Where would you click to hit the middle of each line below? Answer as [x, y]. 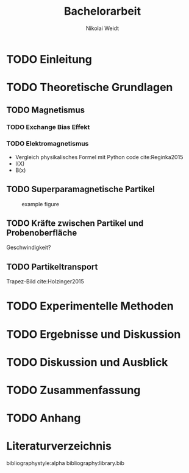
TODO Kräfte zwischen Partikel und [75, 223]
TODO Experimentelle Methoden [90, 306]
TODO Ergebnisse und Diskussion [94, 334]
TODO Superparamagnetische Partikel [81, 189]
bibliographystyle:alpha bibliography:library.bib [66, 463]
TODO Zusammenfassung [73, 390]
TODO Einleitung [49, 59]
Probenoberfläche [42, 233]
